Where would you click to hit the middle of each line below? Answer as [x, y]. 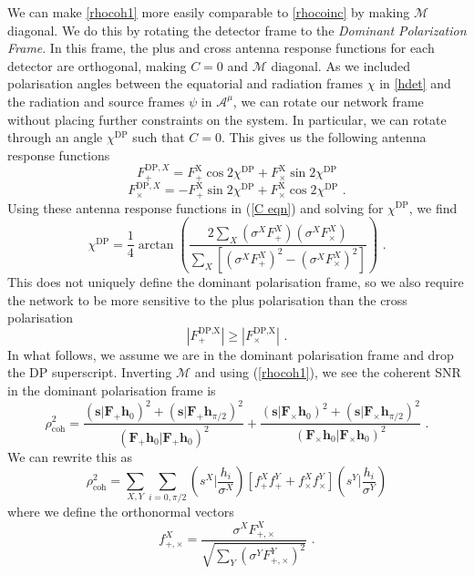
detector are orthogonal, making [97, 65]
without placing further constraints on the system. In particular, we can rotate [227, 119]
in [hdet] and [415, 83]
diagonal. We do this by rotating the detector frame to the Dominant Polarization [237, 30]
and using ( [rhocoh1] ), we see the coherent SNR [328, 372]
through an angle [55, 137]
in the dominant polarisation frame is [112, 390]
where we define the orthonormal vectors [121, 512]
